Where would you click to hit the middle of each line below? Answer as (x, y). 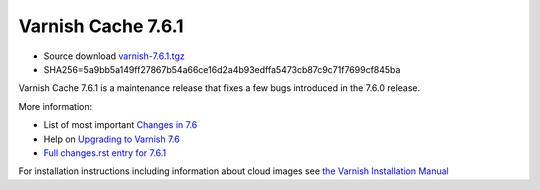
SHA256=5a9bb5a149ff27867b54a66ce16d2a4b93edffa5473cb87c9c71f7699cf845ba (222, 69)
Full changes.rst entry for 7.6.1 (105, 152)
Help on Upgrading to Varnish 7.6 (111, 139)
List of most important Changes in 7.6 (120, 125)
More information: (55, 106)
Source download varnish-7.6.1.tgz (114, 56)
